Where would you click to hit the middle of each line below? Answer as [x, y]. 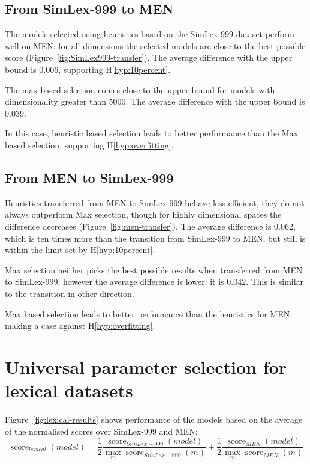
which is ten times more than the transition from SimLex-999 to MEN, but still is [155, 238]
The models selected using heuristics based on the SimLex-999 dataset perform [150, 34]
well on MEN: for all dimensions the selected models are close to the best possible [155, 45]
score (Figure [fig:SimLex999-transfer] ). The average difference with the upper [149, 57]
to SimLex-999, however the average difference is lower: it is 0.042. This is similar [154, 282]
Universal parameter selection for [146, 366]
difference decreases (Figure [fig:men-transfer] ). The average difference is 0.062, [150, 226]
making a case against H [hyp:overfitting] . [80, 325]
